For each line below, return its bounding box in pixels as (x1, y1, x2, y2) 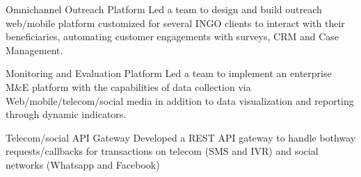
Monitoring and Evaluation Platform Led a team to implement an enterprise (6, 66, 332, 81)
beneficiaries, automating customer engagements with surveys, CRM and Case (6, 29, 339, 44)
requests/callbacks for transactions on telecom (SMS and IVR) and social (6, 144, 319, 158)
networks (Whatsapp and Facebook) (6, 157, 160, 171)
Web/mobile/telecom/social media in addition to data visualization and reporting (6, 93, 354, 108)
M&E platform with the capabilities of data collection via (6, 79, 251, 94)
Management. (6, 42, 63, 57)
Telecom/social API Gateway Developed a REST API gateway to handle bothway (6, 130, 356, 144)
